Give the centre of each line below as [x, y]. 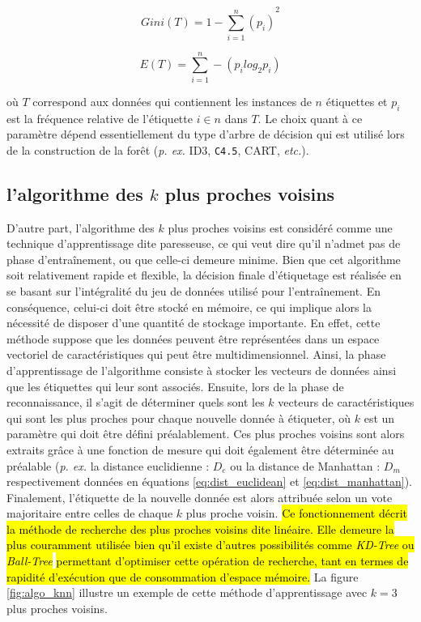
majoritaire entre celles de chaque [90, 513]
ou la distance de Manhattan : [305, 465]
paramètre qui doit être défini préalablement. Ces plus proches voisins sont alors [206, 434]
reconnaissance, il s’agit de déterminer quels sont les [136, 402]
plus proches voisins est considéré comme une [280, 227]
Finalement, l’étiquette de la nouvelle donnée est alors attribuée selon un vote [200, 497]
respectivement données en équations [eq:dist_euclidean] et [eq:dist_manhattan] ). [209, 481]
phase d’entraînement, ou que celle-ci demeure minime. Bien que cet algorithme [204, 259]
